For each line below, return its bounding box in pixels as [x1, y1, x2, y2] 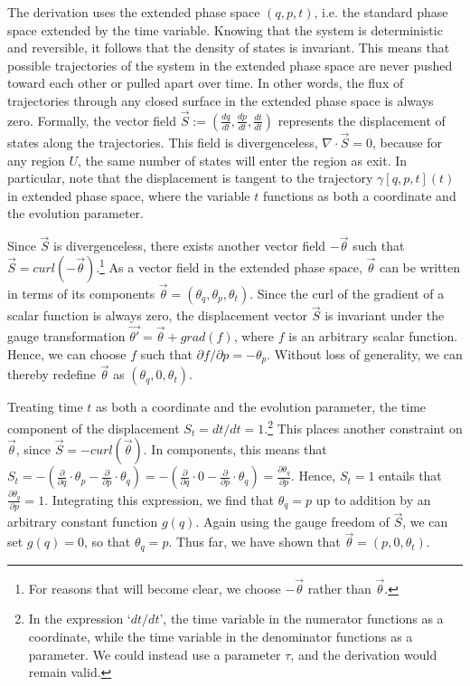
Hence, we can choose [7, 344, 127, 363]
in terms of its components [7, 284, 155, 302]
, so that [83, 532, 131, 551]
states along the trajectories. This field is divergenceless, [7, 133, 318, 151]
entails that [379, 466, 442, 485]
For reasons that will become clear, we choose [28, 578, 281, 597]
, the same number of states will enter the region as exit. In [78, 150, 408, 169]
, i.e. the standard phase [314, 3, 448, 21]
